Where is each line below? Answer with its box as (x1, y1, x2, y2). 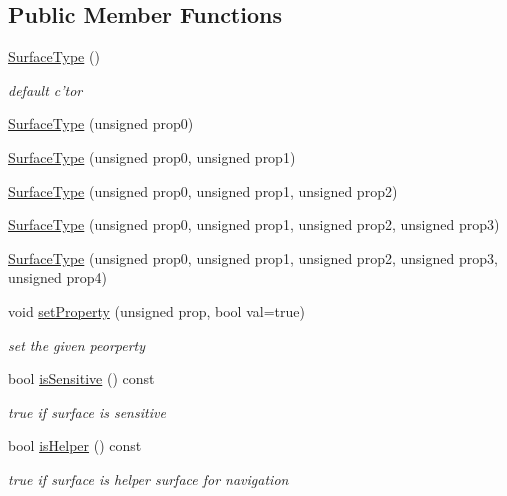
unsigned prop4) (8, 267, 107, 288)
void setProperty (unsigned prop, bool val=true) (8, 300, 305, 321)
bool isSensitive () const (8, 368, 155, 389)
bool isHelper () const (8, 435, 142, 456)
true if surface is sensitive (8, 401, 166, 422)
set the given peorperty (8, 334, 146, 355)
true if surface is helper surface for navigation (8, 468, 289, 489)
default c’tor (8, 79, 83, 100)
